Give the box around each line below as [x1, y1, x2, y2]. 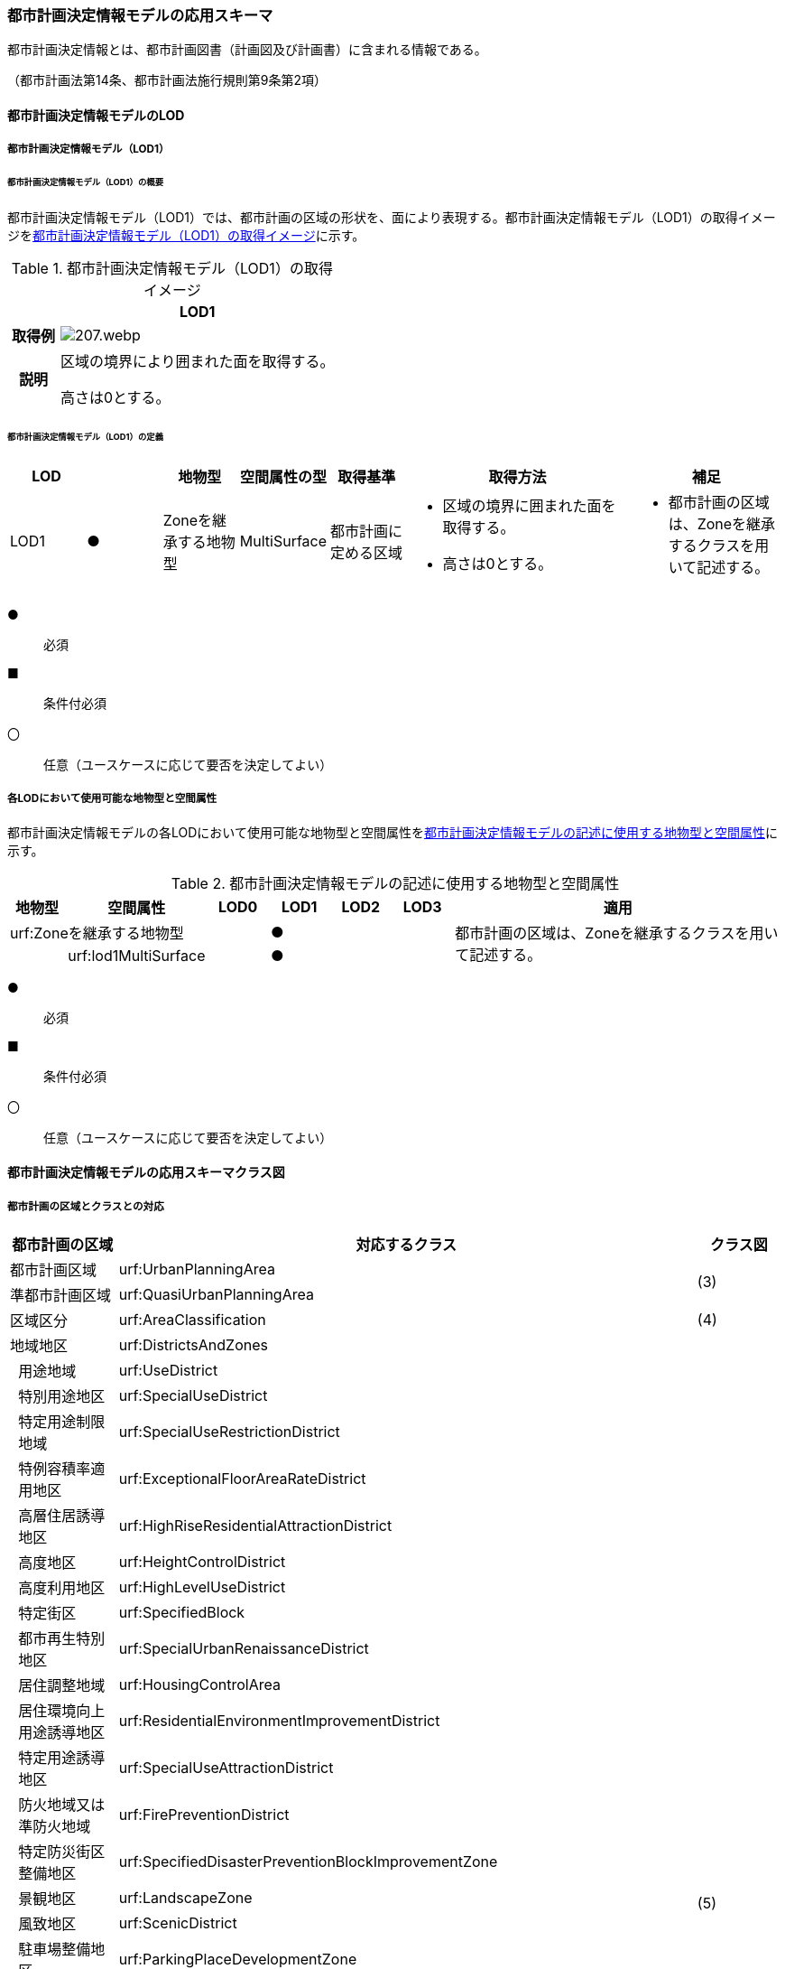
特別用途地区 [18, 1386, 106, 1405]
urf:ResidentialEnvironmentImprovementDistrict [118, 1711, 440, 1730]
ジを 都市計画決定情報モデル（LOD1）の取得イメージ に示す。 [7, 228, 365, 244]
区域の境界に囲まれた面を [442, 496, 616, 515]
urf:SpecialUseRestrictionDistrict [118, 1422, 340, 1441]
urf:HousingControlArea [118, 1675, 281, 1694]
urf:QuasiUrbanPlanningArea [118, 1284, 314, 1303]
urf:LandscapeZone [118, 1888, 253, 1907]
